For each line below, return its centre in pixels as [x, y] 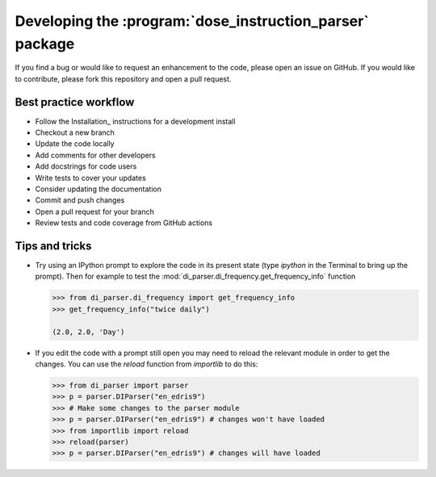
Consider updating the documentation [98, 189]
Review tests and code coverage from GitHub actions [124, 223]
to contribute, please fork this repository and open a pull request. [123, 79]
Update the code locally [75, 144]
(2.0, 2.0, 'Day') [88, 332]
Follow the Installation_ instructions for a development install [135, 121]
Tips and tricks [53, 246]
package [45, 44]
